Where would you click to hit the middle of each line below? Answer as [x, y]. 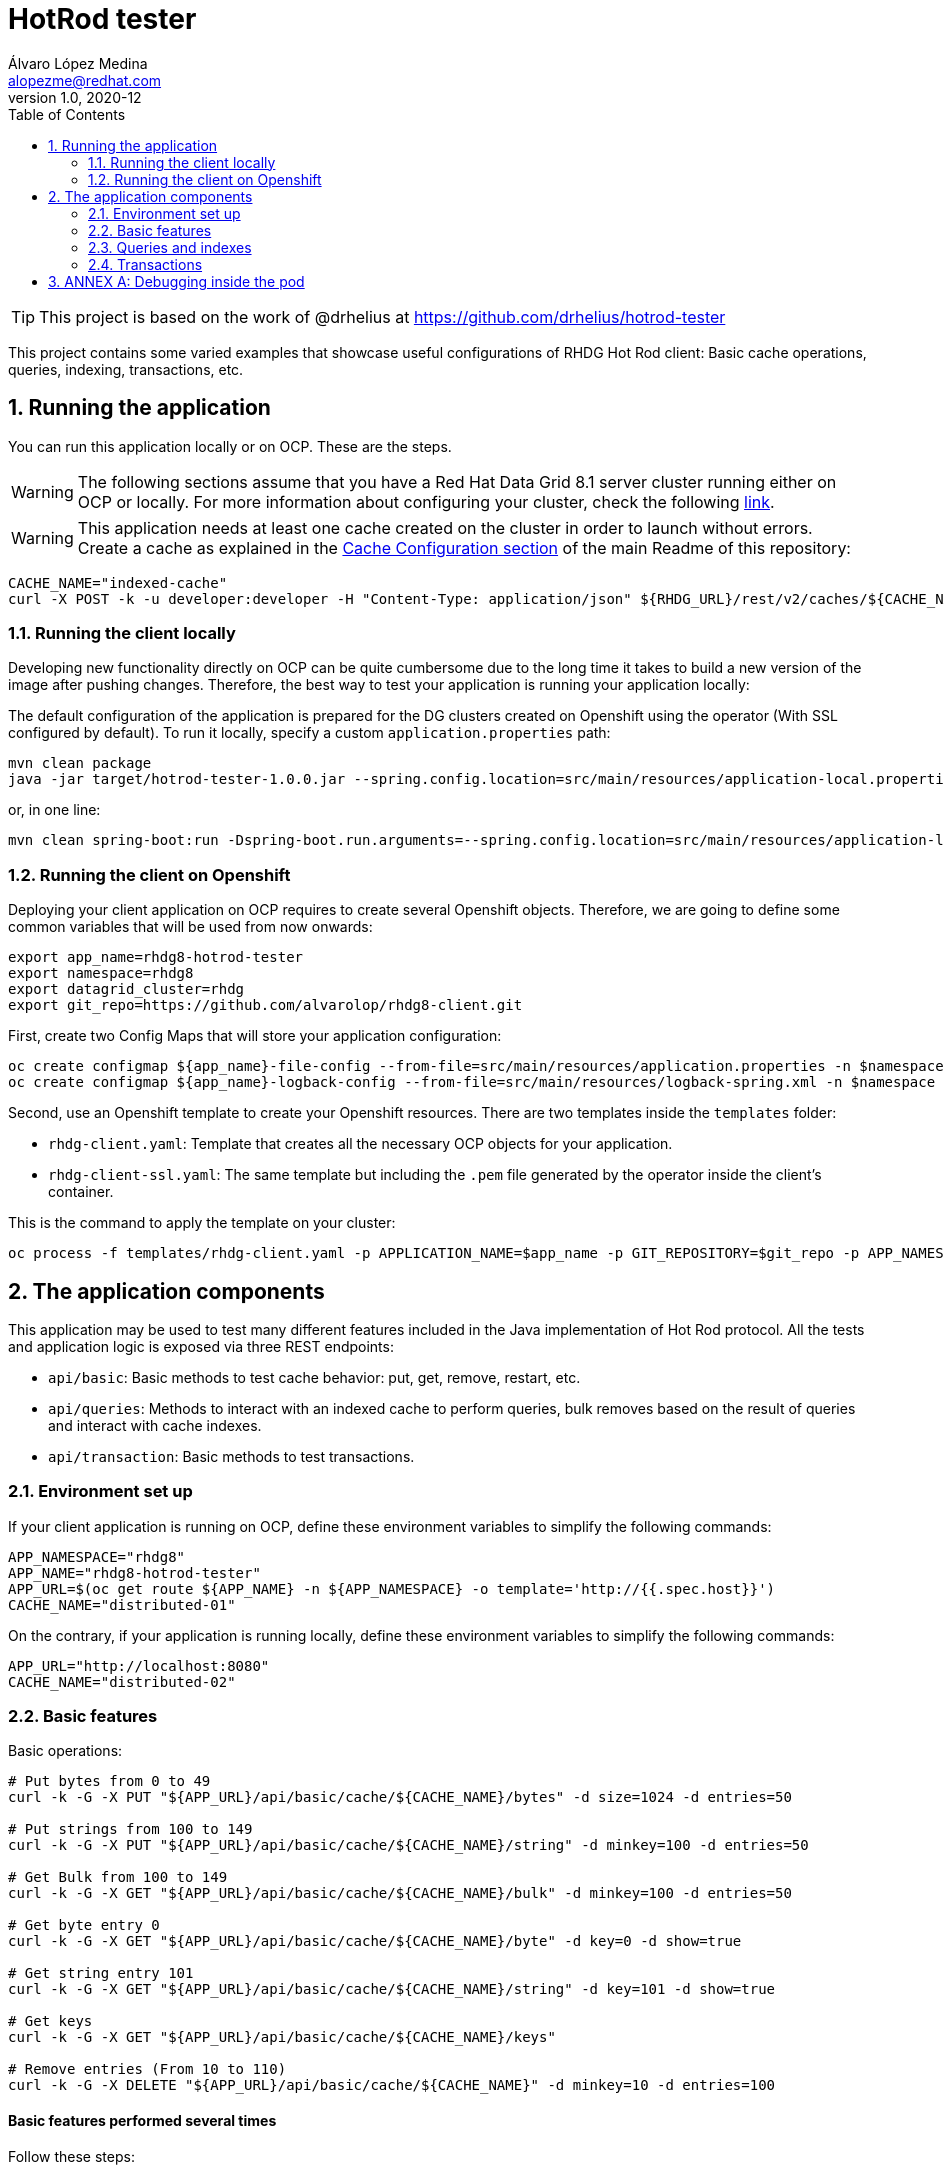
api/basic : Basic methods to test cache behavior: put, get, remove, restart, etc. [314, 1377]
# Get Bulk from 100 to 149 [118, 1877]
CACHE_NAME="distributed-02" [122, 1681]
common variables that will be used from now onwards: [190, 927]
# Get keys [50, 2021]
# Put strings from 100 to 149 [130, 1829]
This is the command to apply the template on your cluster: [202, 1223]
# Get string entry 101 [101, 1973]
